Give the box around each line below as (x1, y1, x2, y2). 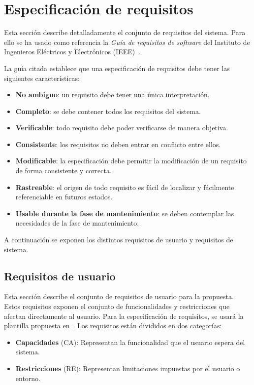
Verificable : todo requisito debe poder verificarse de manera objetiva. (15, 122, 228, 133)
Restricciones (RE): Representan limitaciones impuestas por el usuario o (15, 363, 240, 373)
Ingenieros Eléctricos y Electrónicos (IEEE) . (4, 46, 141, 57)
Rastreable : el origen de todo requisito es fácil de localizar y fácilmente (15, 182, 234, 192)
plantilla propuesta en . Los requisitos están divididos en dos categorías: (4, 320, 222, 331)
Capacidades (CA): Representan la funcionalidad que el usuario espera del (15, 337, 245, 347)
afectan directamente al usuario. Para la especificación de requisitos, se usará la (4, 310, 244, 321)
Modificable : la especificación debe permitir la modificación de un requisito (15, 155, 247, 166)
